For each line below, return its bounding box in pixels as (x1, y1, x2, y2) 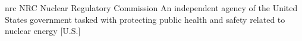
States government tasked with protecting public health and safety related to (5, 13, 285, 25)
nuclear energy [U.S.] (5, 25, 81, 37)
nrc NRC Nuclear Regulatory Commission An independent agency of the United (5, 2, 298, 13)
